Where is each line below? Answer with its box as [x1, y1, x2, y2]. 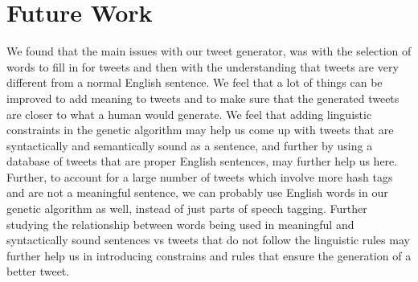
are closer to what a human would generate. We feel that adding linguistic [6, 105, 372, 122]
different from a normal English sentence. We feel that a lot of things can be [6, 74, 383, 91]
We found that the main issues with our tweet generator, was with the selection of [6, 43, 412, 59]
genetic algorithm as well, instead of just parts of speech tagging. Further [6, 200, 367, 217]
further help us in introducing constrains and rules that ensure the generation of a [6, 247, 412, 264]
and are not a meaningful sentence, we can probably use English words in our [6, 184, 388, 201]
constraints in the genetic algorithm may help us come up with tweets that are [6, 121, 394, 138]
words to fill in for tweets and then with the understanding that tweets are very [6, 58, 399, 75]
